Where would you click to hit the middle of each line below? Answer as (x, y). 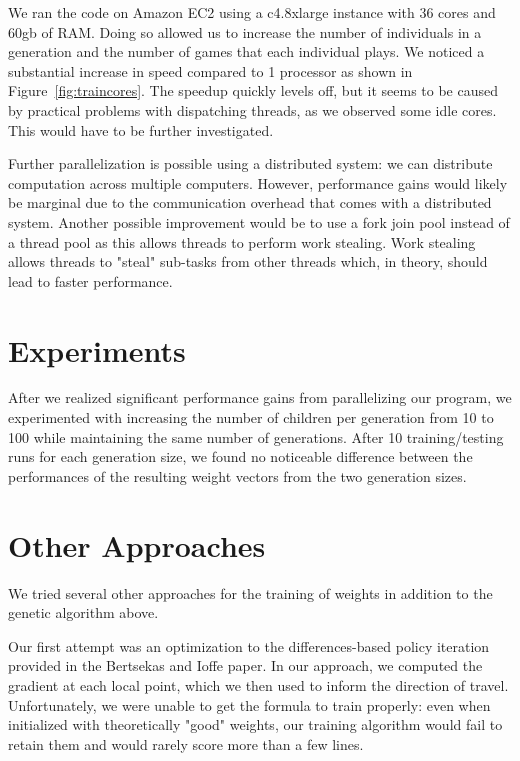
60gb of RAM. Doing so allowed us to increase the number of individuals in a (245, 31)
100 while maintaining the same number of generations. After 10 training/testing (256, 436)
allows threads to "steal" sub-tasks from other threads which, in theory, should (248, 261)
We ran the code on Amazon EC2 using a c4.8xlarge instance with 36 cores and (252, 12)
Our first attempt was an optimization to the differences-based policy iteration (249, 645)
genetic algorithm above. (83, 612)
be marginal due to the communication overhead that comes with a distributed (250, 202)
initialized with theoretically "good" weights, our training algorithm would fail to (255, 724)
